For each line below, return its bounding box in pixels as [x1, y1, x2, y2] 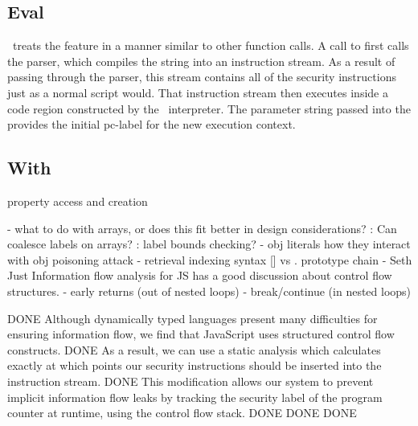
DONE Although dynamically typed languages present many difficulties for [7, 309, 378, 326]
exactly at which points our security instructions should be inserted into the [7, 357, 382, 374]
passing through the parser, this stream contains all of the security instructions [7, 68, 396, 85]
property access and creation [7, 192, 148, 209]
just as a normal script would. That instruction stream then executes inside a [7, 84, 388, 100]
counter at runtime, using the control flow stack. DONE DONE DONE [7, 404, 357, 421]
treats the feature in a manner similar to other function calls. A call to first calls [12, 37, 409, 54]
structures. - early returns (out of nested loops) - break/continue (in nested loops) [7, 282, 412, 299]
